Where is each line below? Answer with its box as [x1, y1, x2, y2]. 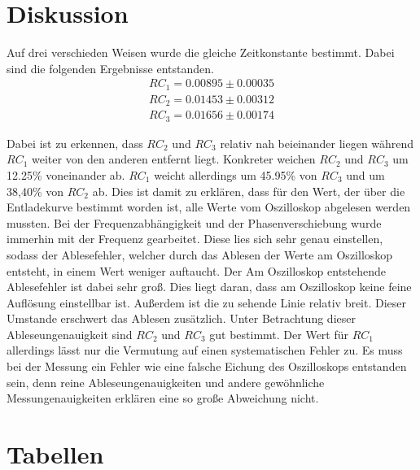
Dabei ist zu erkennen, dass [7, 134, 143, 151]
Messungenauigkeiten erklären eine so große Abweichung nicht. [7, 389, 319, 407]
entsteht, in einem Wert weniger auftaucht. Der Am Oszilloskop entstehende [7, 262, 387, 279]
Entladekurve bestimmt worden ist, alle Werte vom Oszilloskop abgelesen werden [7, 198, 411, 215]
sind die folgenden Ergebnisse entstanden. [7, 59, 214, 76]
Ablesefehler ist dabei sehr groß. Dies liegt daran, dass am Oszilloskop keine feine [7, 278, 412, 295]
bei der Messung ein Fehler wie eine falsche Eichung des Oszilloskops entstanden [7, 358, 407, 375]
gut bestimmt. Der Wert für [209, 325, 349, 342]
